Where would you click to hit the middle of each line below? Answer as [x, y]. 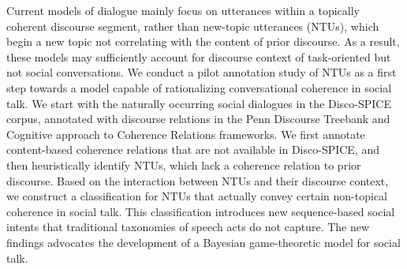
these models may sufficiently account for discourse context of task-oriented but [199, 56]
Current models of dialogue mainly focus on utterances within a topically [183, 10]
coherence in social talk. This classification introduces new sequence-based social [201, 211]
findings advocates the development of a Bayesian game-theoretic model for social [203, 242]
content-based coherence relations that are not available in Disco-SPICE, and [193, 149]
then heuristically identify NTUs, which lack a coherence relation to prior [184, 164]
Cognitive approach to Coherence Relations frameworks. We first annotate [186, 134]
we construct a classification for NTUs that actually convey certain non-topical [197, 196]
